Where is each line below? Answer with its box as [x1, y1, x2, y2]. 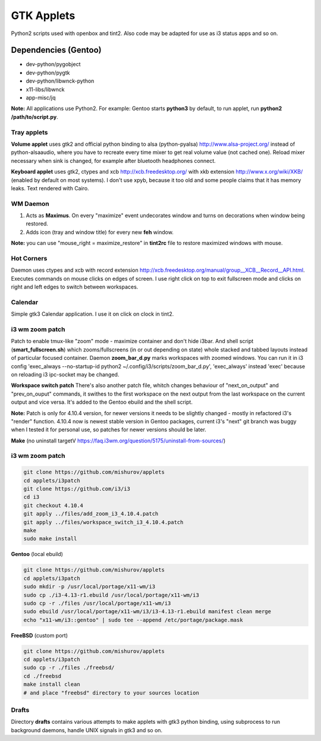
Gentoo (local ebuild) [11, 551, 64, 558]
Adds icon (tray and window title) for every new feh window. [26, 228, 174, 236]
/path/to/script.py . [11, 113, 59, 120]
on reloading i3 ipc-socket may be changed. [11, 370, 119, 378]
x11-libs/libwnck [26, 86, 65, 93]
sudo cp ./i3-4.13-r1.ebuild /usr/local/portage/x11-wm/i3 [23, 592, 199, 598]
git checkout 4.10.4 [23, 502, 83, 508]
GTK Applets [11, 9, 75, 22]
